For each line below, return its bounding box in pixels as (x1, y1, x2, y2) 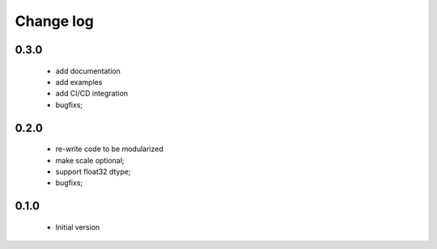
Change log (15, 12, 95, 30)
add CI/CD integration (55, 89, 129, 99)
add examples (55, 77, 103, 87)
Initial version (55, 222, 100, 232)
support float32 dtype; (55, 167, 131, 176)
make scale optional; (55, 155, 125, 165)
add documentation (55, 65, 121, 76)
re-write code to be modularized (55, 144, 163, 154)
